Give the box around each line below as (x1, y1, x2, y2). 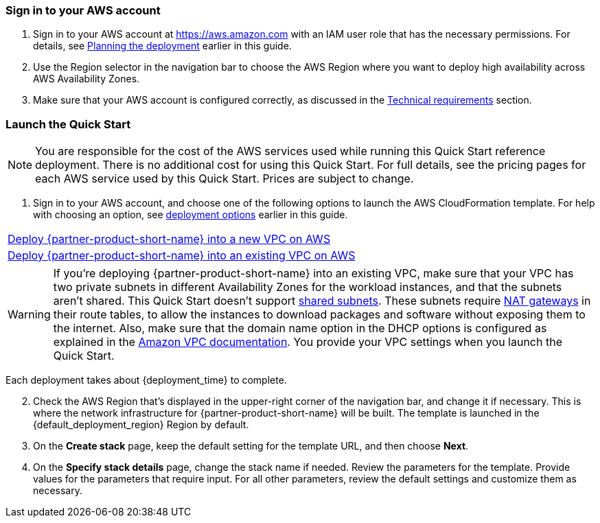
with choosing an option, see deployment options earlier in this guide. (33, 209, 348, 221)
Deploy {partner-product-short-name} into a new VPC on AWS (8, 232, 331, 246)
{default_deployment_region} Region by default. (33, 419, 249, 431)
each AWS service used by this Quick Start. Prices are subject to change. (35, 172, 414, 186)
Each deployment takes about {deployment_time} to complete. (5, 374, 287, 386)
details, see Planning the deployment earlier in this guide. (33, 40, 292, 52)
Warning (8, 307, 51, 322)
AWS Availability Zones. (33, 73, 140, 85)
